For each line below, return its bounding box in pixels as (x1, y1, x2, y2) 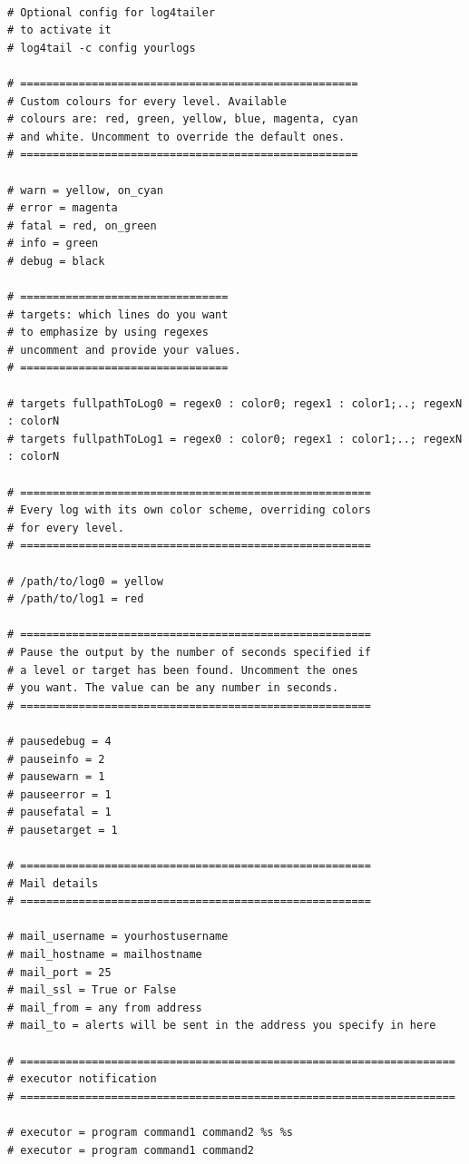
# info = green (7, 237, 99, 250)
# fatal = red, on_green (7, 219, 157, 232)
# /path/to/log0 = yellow (7, 574, 163, 588)
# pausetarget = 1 (7, 823, 118, 836)
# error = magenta (7, 201, 118, 215)
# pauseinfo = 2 (7, 752, 105, 766)
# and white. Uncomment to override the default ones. (7, 130, 346, 143)
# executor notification (7, 1072, 157, 1086)
